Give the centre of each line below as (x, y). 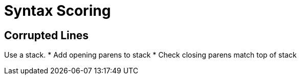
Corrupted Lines (47, 35)
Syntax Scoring (58, 11)
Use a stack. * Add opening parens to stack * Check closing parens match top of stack (150, 55)
